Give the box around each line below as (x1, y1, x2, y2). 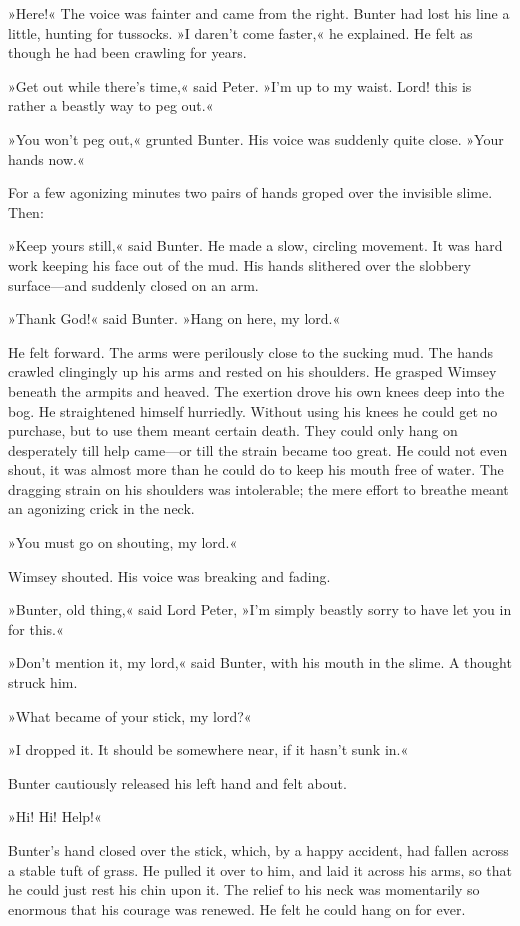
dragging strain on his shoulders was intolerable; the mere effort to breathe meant (8, 478, 509, 499)
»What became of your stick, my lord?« (8, 705, 252, 726)
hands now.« (8, 148, 85, 169)
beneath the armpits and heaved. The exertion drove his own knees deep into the (8, 380, 505, 401)
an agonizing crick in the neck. (8, 498, 195, 519)
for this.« (8, 618, 64, 639)
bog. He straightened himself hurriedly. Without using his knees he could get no (8, 400, 498, 421)
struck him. (8, 672, 78, 693)
